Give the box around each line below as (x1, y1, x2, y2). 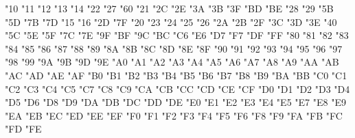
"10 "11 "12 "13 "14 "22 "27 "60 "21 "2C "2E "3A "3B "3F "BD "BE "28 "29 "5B (5, 1, 334, 15)
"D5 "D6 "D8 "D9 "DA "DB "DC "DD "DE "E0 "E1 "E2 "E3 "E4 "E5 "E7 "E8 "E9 (5, 95, 346, 109)
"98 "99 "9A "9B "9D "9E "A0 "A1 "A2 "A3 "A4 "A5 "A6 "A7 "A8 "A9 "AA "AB (5, 55, 339, 69)
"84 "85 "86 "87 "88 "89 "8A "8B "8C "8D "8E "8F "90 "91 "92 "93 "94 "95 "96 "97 (5, 41, 343, 55)
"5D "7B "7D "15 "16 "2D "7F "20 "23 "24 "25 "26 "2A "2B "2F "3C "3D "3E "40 (5, 14, 337, 29)
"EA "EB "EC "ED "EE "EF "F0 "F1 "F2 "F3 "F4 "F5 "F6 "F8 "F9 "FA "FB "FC (5, 108, 343, 122)
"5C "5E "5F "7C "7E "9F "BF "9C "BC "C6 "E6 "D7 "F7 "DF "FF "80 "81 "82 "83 (5, 28, 349, 42)
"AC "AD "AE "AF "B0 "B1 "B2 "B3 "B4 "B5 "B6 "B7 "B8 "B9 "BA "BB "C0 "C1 (5, 68, 347, 82)
